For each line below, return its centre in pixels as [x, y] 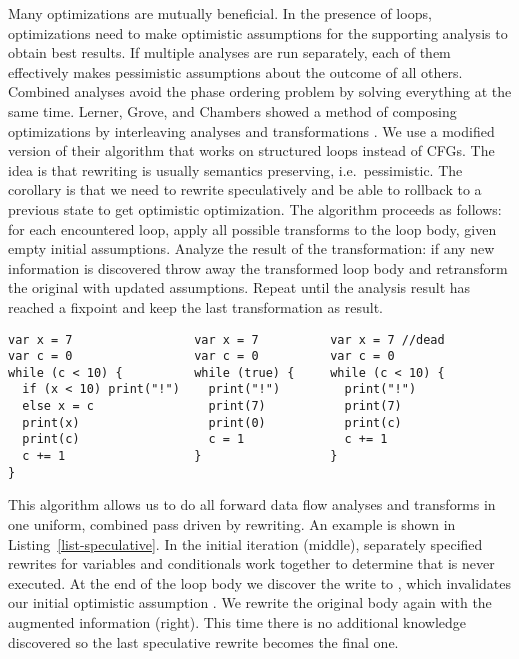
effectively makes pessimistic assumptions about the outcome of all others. [235, 71]
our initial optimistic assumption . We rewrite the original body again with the [250, 602]
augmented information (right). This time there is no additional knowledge [237, 621]
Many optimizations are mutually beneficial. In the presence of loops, [220, 13]
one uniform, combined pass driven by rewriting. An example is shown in [232, 524]
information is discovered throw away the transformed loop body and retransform [258, 267]
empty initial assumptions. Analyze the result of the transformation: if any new [251, 248]
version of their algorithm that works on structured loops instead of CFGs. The [251, 150]
